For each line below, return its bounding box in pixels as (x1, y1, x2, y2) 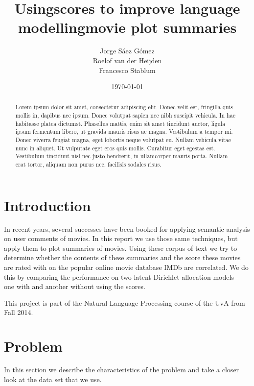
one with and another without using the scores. (4, 281, 145, 291)
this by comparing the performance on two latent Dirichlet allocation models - (4, 271, 239, 282)
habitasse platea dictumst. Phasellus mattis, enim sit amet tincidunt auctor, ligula (15, 119, 226, 127)
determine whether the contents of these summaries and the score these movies (4, 252, 241, 263)
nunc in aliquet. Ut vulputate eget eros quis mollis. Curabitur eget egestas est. (15, 144, 215, 152)
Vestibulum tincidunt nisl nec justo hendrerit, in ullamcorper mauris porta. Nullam (15, 152, 228, 160)
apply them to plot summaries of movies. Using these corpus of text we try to (4, 242, 237, 253)
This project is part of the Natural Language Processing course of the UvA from (4, 297, 245, 308)
